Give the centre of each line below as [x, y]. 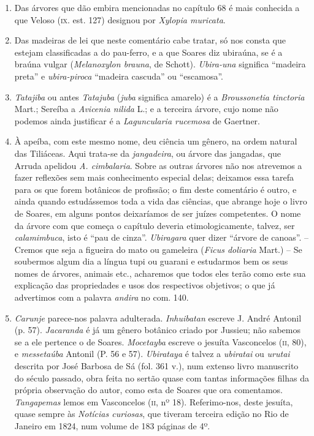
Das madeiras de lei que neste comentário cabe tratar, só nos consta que [150, 40]
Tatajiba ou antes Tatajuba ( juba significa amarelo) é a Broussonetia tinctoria [159, 96]
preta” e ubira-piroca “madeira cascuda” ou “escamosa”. [119, 76]
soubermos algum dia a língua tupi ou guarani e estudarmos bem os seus [151, 261]
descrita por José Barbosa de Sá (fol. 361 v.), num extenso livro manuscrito [156, 366]
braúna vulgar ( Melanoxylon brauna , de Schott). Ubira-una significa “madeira [160, 64]
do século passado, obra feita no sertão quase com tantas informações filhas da [162, 378]
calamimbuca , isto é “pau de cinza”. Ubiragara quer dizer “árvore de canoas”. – [162, 237]
